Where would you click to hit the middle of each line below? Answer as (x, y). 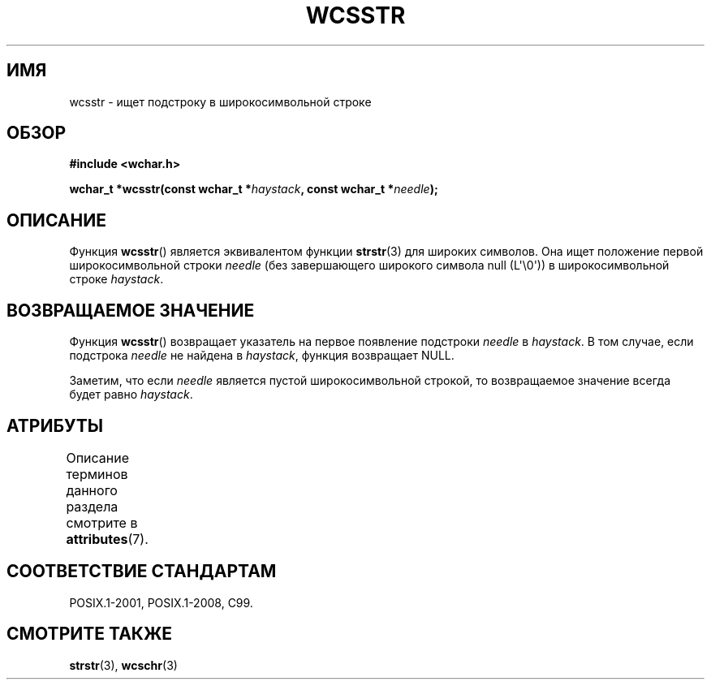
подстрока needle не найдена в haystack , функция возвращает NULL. (262, 356)
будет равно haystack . (131, 395)
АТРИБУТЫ (55, 425)
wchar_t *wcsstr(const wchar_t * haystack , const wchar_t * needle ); (254, 189)
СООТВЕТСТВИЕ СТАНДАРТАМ (142, 572)
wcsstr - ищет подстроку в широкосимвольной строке (220, 101)
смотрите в (102, 522)
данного (92, 490)
